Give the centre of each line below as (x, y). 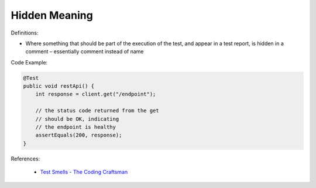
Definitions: (25, 33)
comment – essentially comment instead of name (85, 52)
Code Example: (29, 62)
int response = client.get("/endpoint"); (96, 94)
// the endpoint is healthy (76, 127)
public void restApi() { (59, 86)
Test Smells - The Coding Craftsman (84, 172)
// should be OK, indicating (77, 119)
